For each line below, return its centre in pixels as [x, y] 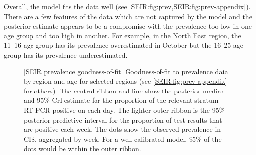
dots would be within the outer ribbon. [82, 148]
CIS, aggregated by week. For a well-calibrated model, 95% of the [123, 139]
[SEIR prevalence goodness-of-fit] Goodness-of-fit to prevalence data [126, 71]
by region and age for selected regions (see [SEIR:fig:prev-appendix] [126, 81]
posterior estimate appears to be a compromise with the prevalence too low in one [128, 26]
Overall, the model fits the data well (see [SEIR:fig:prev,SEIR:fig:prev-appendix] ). [127, 6]
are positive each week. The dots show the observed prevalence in [122, 129]
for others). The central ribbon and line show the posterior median [124, 90]
